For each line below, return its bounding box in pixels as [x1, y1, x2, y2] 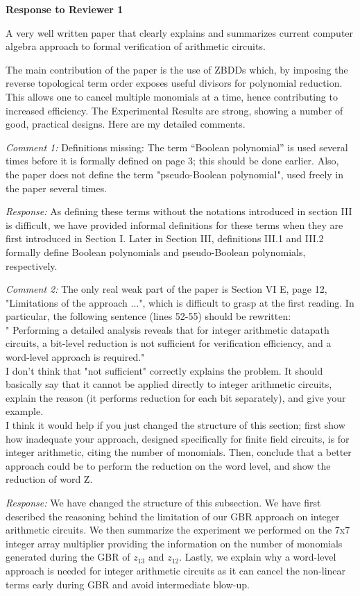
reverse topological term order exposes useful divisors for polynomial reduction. [6, 76, 343, 90]
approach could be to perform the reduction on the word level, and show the [6, 458, 331, 472]
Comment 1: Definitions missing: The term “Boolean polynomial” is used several [6, 139, 348, 154]
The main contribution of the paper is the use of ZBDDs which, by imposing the [6, 62, 348, 76]
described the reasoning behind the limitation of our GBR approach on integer [6, 509, 340, 523]
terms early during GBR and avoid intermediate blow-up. [6, 577, 250, 591]
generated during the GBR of [6, 550, 130, 564]
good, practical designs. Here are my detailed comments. [6, 117, 246, 131]
